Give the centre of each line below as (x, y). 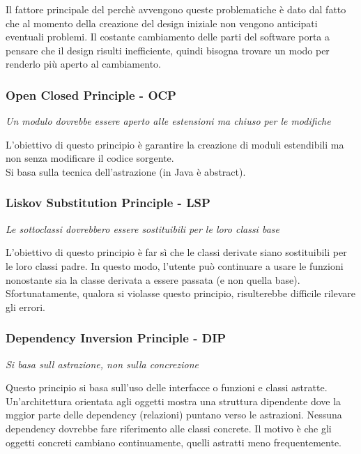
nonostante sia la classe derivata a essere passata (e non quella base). (153, 279)
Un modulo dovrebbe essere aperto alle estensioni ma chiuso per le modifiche (168, 121)
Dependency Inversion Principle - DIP (116, 338)
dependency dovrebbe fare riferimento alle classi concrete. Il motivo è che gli (169, 428)
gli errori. (25, 307)
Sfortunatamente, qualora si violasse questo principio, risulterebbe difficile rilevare (180, 293)
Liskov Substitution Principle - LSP (108, 203)
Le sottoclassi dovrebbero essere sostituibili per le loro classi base (143, 228)
